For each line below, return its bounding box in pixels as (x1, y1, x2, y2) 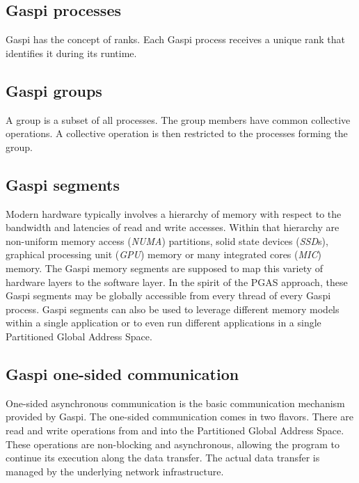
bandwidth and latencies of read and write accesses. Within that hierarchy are (6, 220, 340, 235)
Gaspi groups (6, 79, 102, 101)
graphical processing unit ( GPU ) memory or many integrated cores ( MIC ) (6, 247, 321, 262)
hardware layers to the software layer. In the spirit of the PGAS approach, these (6, 274, 348, 289)
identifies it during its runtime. (6, 45, 137, 60)
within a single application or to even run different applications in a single (6, 315, 321, 330)
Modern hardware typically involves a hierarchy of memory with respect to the (6, 206, 342, 221)
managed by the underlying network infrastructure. (6, 464, 224, 478)
